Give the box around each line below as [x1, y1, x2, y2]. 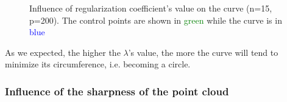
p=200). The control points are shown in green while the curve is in [29, 13, 282, 26]
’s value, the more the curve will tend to [128, 46, 278, 58]
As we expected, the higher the [5, 46, 121, 58]
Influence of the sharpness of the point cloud [5, 83, 229, 98]
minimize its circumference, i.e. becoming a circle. [5, 58, 191, 70]
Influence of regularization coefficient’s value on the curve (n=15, [29, 2, 272, 14]
